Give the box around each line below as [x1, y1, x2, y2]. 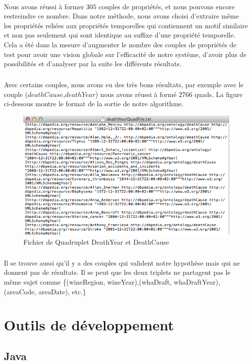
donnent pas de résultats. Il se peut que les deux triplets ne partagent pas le [4, 267, 231, 277]
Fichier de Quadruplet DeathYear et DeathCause [23, 236, 169, 247]
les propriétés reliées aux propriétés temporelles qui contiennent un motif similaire [4, 20, 248, 30]
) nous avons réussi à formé [95, 89, 177, 99]
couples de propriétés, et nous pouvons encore [99, 1, 235, 11]
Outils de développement [4, 315, 174, 335]
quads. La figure [194, 89, 243, 99]
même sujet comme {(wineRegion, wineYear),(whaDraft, [4, 277, 172, 287]
